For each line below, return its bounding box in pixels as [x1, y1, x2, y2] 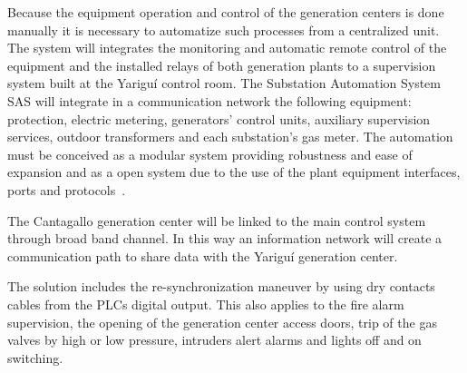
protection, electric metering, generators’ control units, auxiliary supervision [7, 109, 431, 128]
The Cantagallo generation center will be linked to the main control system [7, 211, 426, 230]
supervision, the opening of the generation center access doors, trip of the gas [7, 312, 437, 331]
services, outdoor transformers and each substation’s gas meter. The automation [7, 127, 453, 146]
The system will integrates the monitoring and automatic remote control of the [7, 38, 447, 57]
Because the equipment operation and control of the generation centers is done [7, 3, 444, 21]
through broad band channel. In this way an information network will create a [7, 229, 443, 248]
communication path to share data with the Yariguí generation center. [7, 246, 398, 265]
